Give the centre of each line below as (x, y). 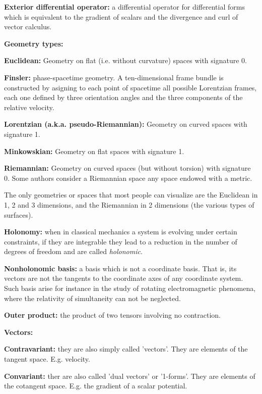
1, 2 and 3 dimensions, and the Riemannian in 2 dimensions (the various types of (129, 204)
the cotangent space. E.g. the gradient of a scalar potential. (96, 386)
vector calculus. (28, 27)
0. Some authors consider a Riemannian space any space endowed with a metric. (128, 178)
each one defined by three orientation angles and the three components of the (123, 97)
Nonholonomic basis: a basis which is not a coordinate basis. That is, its (120, 268)
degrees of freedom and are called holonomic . (73, 251)
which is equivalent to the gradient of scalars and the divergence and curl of (121, 16)
